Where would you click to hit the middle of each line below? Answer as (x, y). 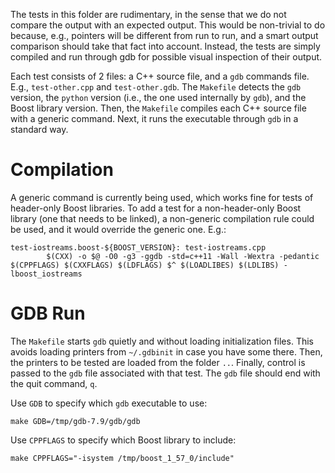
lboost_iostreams (46, 274)
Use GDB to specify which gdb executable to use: (109, 403)
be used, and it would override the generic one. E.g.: (118, 229)
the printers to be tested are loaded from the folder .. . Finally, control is (158, 362)
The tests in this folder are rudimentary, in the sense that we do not (148, 14)
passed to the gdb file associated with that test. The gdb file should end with (165, 373)
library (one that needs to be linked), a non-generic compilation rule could (162, 218)
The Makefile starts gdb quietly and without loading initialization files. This (162, 341)
